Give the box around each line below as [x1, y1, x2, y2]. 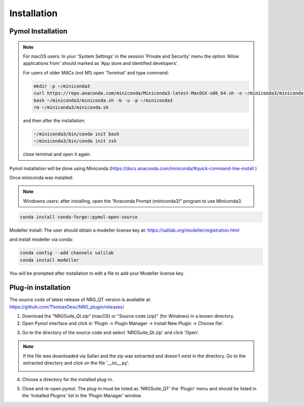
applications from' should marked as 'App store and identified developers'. [23, 60, 178, 66]
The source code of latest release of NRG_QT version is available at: [9, 297, 151, 303]
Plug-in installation [9, 283, 71, 292]
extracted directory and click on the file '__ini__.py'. [23, 360, 130, 366]
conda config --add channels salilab [20, 250, 114, 256]
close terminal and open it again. [23, 151, 91, 157]
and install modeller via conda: [9, 236, 73, 243]
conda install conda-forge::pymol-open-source [20, 214, 138, 220]
